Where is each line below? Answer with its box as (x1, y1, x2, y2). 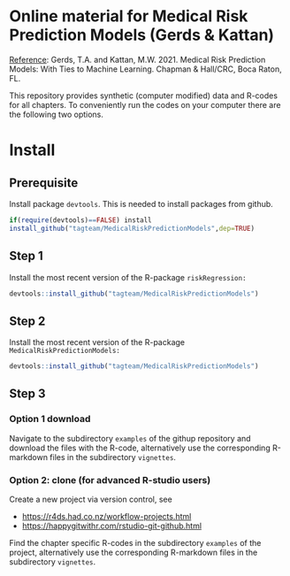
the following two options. (9, 109, 104, 119)
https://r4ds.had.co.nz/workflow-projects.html (21, 511, 192, 522)
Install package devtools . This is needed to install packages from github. (9, 198, 274, 209)
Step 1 (9, 249, 44, 264)
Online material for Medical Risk (9, 6, 248, 27)
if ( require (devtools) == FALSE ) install (9, 215, 152, 225)
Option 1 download (9, 413, 91, 426)
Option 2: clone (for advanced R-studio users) (9, 473, 211, 486)
